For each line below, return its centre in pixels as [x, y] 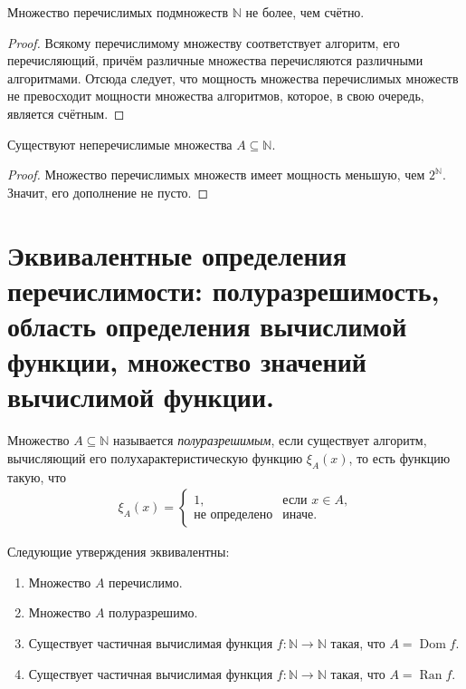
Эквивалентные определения [177, 254]
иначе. [300, 515]
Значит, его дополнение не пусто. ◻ [108, 192]
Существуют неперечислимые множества [120, 144]
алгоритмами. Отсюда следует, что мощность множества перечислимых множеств [233, 78]
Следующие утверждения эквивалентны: [119, 552]
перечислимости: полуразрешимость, [223, 290]
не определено [233, 515]
